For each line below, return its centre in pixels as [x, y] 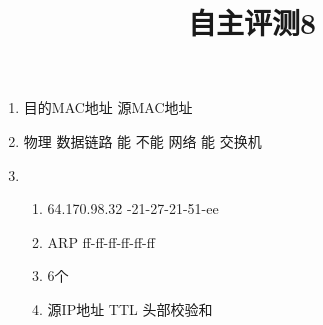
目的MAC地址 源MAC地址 [108, 107]
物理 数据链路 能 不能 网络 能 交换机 [142, 140]
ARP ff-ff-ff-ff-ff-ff [101, 241]
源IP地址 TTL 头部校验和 [130, 308]
